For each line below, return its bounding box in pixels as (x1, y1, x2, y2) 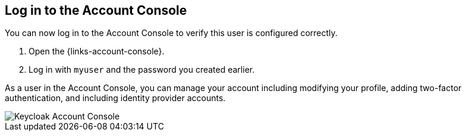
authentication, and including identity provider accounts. (5, 93, 226, 103)
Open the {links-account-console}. (29, 46, 165, 57)
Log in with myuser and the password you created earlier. (29, 64, 255, 75)
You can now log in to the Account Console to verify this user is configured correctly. (5, 28, 338, 38)
